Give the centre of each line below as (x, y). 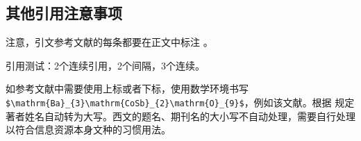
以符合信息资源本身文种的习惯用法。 (88, 130)
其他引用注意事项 (64, 13)
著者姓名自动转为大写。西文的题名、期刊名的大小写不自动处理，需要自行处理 (180, 116)
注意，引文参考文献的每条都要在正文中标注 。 (109, 42)
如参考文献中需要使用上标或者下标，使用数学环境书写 (127, 89)
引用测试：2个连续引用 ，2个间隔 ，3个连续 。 (105, 65)
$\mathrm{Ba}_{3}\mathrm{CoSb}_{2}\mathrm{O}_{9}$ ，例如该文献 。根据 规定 (180, 102)
